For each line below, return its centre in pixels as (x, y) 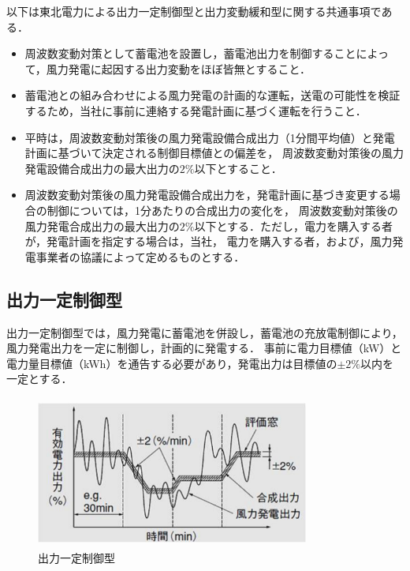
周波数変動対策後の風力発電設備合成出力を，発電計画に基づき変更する (207, 195)
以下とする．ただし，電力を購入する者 (294, 225)
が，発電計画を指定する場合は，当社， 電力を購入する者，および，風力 (209, 241)
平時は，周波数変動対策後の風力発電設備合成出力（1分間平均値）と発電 (210, 137)
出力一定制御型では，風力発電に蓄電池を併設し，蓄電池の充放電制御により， (205, 332)
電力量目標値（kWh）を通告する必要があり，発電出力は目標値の (172, 363)
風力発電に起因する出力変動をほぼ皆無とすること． (178, 68)
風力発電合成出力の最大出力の (102, 225)
